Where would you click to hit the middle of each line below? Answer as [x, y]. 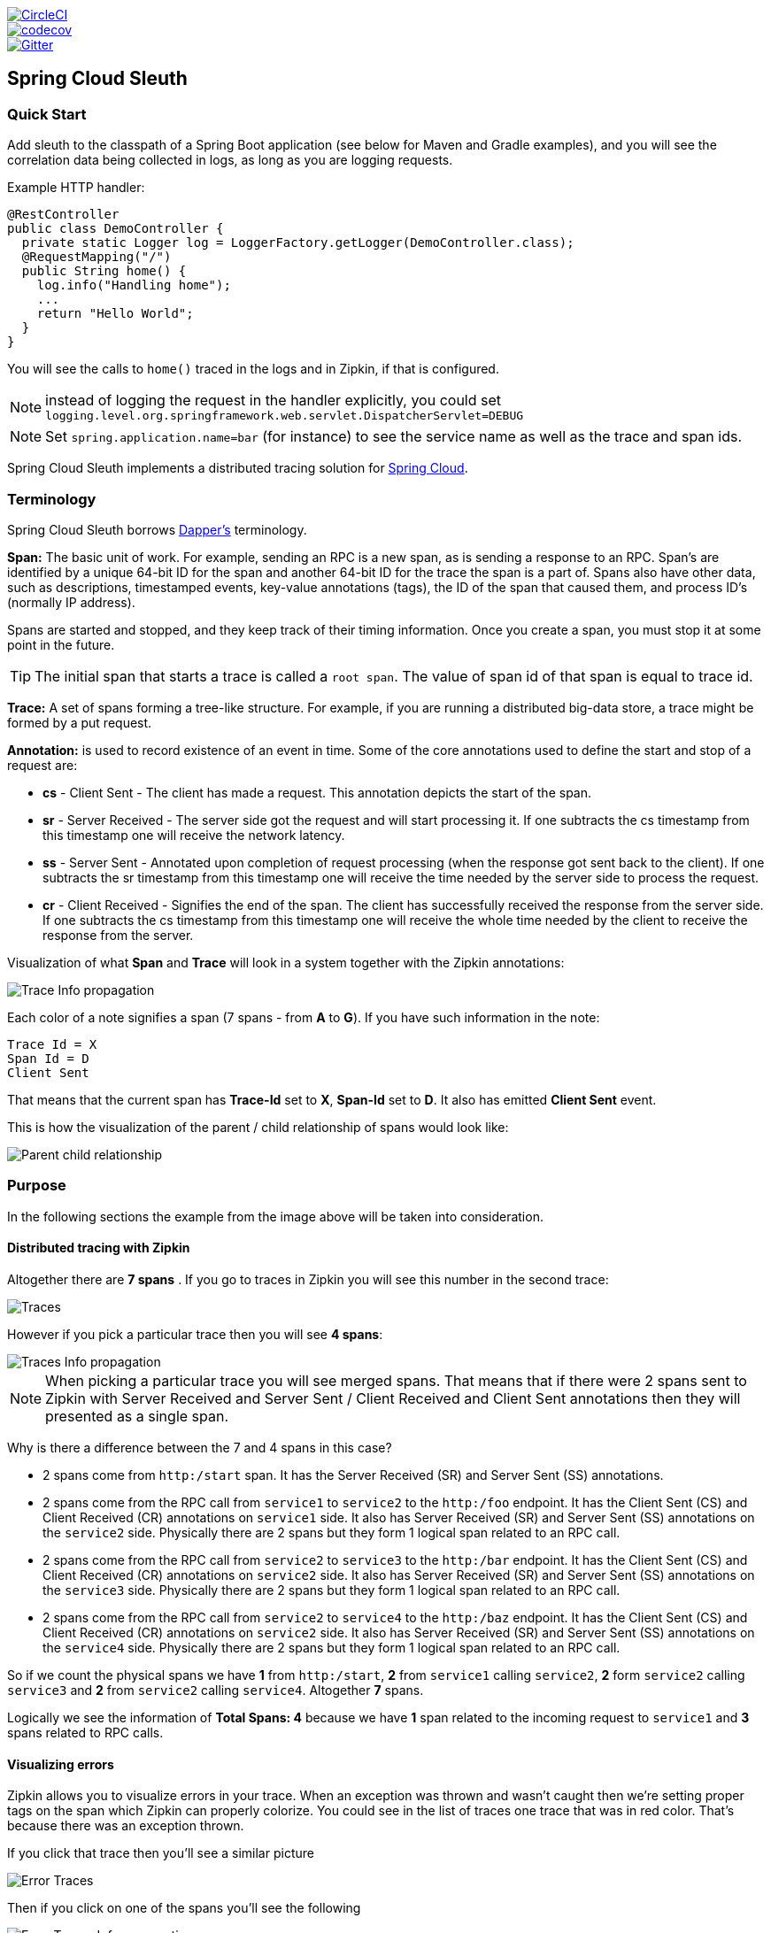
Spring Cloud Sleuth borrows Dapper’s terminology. [157, 529]
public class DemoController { [116, 229]
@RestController [63, 215]
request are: [42, 765]
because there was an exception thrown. [126, 1826]
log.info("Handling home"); [134, 285]
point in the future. [61, 644]
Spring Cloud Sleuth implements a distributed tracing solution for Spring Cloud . [238, 468]
